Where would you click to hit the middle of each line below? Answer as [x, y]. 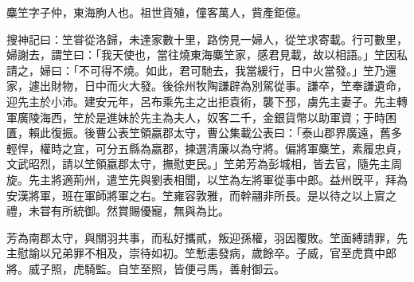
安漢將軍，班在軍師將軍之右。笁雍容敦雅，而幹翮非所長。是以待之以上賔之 [201, 195]
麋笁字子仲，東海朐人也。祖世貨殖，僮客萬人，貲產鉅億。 [157, 12]
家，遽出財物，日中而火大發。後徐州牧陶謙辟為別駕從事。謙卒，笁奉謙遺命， [207, 86]
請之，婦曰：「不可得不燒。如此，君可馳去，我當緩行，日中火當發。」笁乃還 [201, 70]
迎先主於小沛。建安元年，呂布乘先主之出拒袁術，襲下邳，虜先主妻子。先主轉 [207, 101]
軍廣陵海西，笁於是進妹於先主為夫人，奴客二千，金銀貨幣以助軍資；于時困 [201, 117]
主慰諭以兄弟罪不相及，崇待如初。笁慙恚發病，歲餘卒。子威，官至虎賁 [190, 253]
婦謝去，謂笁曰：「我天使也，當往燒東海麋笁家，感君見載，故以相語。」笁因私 [207, 55]
